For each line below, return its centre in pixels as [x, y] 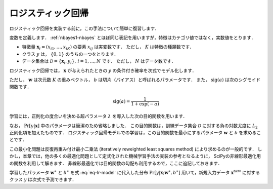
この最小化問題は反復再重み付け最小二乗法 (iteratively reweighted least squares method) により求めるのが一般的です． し [136, 149]
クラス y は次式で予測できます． [43, 179]
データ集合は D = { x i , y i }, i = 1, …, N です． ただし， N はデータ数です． [99, 62]
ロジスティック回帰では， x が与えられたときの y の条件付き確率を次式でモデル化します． [103, 70]
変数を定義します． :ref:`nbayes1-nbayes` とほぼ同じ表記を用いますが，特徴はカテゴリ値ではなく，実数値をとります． [132, 37]
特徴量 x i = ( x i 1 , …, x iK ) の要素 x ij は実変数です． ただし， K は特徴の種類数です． [108, 47]
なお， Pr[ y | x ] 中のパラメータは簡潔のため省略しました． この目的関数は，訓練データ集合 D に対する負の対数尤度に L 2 [133, 126]
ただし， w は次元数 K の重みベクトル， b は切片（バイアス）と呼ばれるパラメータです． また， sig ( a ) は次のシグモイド [135, 80]
